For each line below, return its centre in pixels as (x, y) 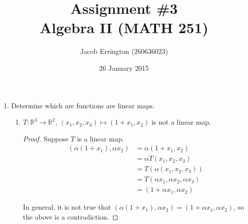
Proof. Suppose (46, 138)
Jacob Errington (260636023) (124, 51)
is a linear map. (100, 138)
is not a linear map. (181, 122)
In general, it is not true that (67, 207)
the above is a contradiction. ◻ (71, 217)
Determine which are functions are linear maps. (83, 105)
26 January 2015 (124, 67)
